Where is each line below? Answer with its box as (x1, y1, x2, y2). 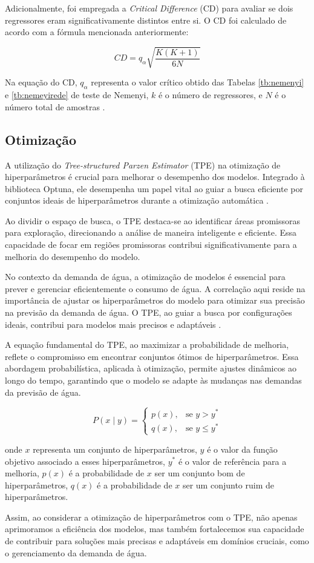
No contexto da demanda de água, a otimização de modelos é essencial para (5, 270, 286, 283)
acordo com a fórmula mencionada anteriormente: (5, 25, 189, 38)
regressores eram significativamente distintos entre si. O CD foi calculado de (5, 13, 287, 26)
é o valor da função (207, 442, 278, 455)
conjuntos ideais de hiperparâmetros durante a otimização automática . (5, 194, 269, 207)
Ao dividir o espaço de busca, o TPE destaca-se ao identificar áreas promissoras (5, 214, 301, 227)
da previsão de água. (5, 385, 81, 398)
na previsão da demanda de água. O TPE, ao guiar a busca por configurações (5, 306, 292, 319)
